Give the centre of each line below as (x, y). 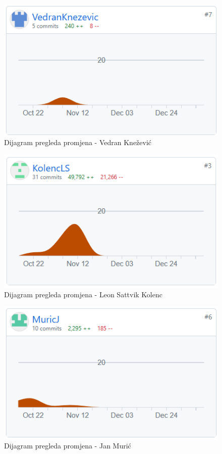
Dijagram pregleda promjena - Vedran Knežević (78, 142)
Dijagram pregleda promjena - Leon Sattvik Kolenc (83, 294)
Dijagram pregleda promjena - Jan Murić (68, 446)
